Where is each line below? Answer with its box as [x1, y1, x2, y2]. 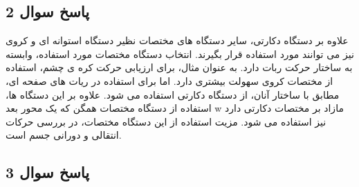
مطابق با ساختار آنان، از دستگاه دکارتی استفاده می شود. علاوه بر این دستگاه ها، [6, 87, 340, 101]
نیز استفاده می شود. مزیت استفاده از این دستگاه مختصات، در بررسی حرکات [6, 114, 326, 128]
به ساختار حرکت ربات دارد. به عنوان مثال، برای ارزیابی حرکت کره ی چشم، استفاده [6, 60, 353, 75]
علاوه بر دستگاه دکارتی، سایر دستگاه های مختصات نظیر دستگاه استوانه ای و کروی [6, 33, 349, 48]
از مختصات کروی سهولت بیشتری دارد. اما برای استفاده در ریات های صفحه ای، [6, 73, 333, 88]
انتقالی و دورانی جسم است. [6, 128, 122, 142]
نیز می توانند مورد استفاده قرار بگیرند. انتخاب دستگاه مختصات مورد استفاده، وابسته [6, 46, 354, 61]
